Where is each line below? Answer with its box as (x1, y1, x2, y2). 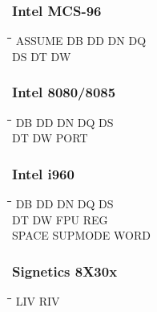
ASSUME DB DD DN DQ (15, 32, 147, 49)
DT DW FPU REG (12, 211, 108, 228)
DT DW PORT (12, 129, 88, 146)
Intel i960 (12, 163, 74, 183)
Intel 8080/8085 (12, 82, 116, 102)
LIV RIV (15, 293, 60, 310)
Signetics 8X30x (12, 261, 118, 281)
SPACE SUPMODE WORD (12, 227, 151, 244)
